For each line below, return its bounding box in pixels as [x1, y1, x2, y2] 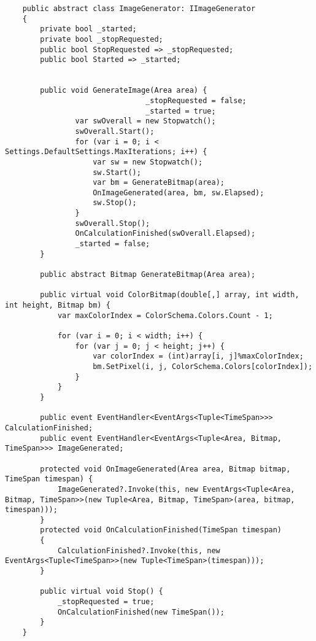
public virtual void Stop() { [40, 587, 163, 596]
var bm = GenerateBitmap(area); [93, 178, 225, 187]
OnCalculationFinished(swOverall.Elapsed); [75, 229, 256, 238]
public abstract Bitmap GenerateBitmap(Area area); [40, 270, 256, 279]
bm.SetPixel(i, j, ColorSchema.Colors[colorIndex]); [93, 362, 313, 371]
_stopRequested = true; [57, 597, 155, 607]
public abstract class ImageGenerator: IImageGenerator [22, 4, 256, 13]
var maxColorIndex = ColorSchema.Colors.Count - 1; [57, 311, 273, 320]
